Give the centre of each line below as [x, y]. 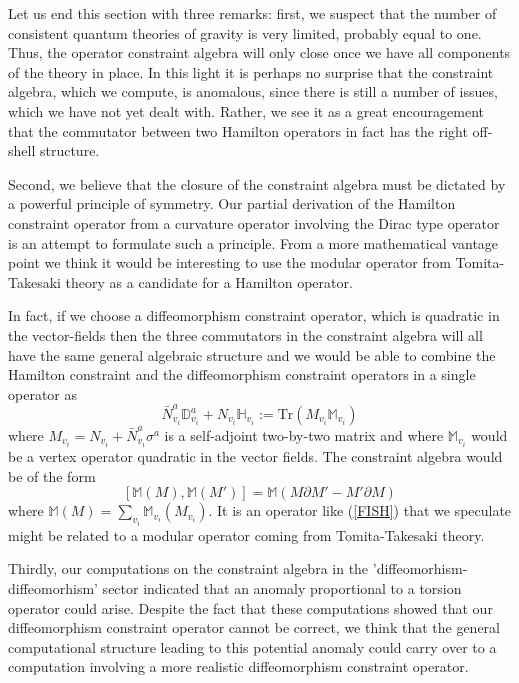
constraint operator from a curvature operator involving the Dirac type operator [254, 222]
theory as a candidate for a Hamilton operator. [209, 281]
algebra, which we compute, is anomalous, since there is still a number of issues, [253, 91]
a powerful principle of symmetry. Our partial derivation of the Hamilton [232, 203]
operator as [42, 393]
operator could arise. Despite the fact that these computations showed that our [250, 607]
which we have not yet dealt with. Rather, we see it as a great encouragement [246, 110]
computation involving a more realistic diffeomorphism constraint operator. [238, 666]
